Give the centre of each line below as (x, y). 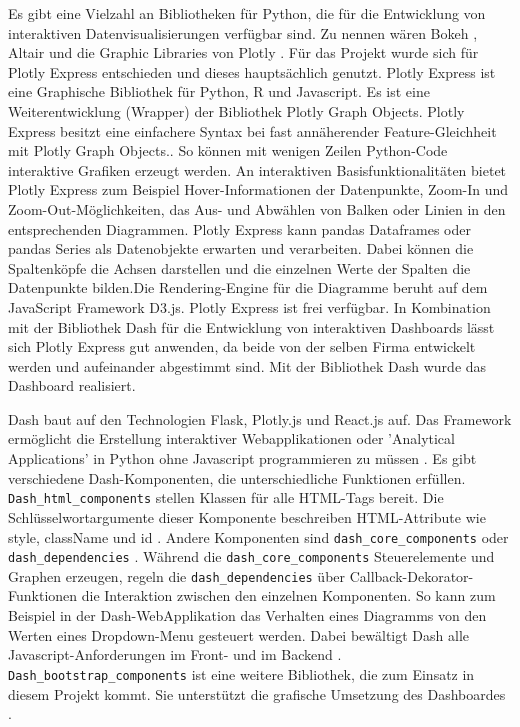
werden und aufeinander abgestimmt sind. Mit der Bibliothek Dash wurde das (247, 365)
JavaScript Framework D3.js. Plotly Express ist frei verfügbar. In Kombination (249, 306)
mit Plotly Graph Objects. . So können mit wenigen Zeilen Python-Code (228, 150)
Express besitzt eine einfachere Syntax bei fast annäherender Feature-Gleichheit (252, 130)
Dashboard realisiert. (72, 385)
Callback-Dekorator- (411, 575)
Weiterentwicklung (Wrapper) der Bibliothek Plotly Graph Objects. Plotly (236, 110)
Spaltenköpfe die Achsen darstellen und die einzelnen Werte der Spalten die (239, 267)
